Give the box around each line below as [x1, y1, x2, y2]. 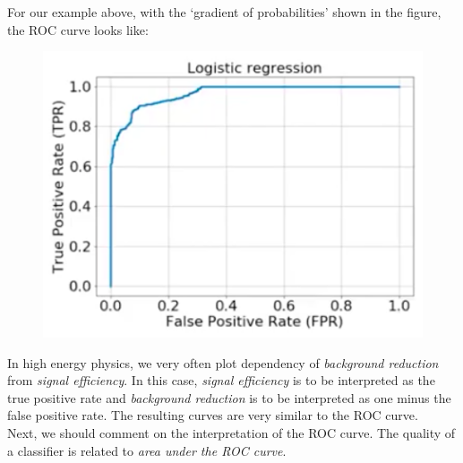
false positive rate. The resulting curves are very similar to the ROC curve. [7, 406, 418, 424]
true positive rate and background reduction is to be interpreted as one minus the [7, 388, 451, 407]
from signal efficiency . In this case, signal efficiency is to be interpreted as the [7, 371, 435, 390]
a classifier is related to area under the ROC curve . [7, 441, 287, 459]
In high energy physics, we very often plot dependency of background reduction [7, 353, 439, 372]
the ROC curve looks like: [7, 20, 149, 39]
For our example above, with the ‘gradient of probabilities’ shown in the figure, [7, 3, 442, 21]
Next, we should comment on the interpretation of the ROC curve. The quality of [7, 424, 456, 442]
